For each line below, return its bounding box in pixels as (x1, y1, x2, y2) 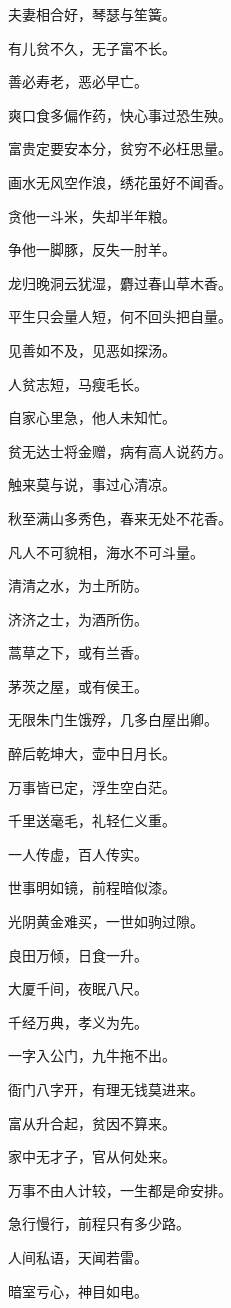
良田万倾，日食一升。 (8, 944, 148, 965)
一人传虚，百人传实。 (8, 843, 148, 864)
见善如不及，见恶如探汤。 (8, 339, 176, 360)
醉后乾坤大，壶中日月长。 (8, 743, 176, 764)
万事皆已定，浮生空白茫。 (8, 776, 176, 797)
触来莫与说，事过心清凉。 (8, 474, 176, 495)
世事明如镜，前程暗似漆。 (8, 877, 176, 898)
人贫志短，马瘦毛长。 (8, 373, 148, 394)
